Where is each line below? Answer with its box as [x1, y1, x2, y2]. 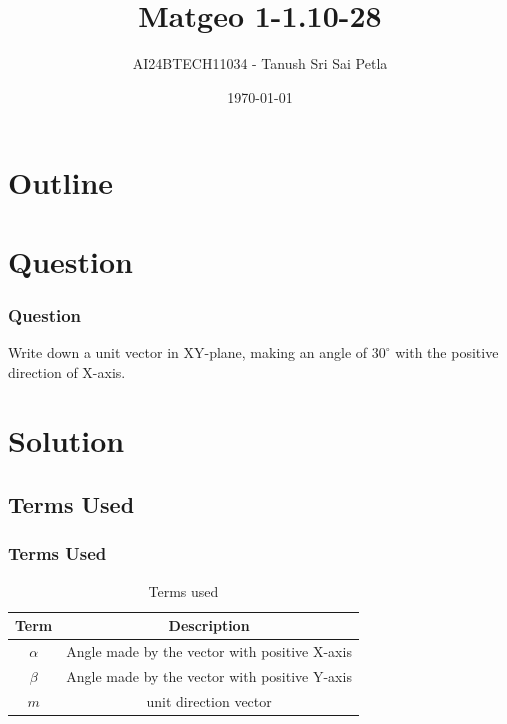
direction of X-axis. [8, 361, 126, 382]
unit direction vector [146, 690, 272, 711]
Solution [8, 420, 125, 461]
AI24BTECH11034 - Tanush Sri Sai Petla [132, 53, 388, 74]
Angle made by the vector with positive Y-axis [66, 665, 352, 686]
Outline [8, 162, 114, 203]
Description [168, 615, 250, 636]
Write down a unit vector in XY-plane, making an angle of [8, 342, 368, 363]
